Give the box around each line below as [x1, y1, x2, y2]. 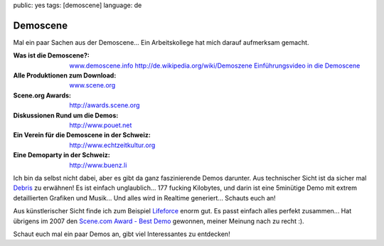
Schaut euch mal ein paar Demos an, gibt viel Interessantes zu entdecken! [13, 230, 230, 238]
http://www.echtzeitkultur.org [69, 141, 156, 149]
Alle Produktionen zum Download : [13, 71, 117, 80]
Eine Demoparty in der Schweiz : [13, 151, 110, 159]
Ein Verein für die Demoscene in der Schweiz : [13, 131, 151, 139]
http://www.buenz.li [69, 161, 127, 169]
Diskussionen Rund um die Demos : [13, 111, 119, 119]
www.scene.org [69, 81, 116, 90]
